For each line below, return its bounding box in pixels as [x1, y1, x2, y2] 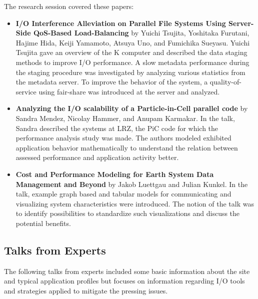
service [15, 86, 36, 96]
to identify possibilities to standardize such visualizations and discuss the [15, 208, 240, 218]
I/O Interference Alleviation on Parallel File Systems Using [15, 17, 226, 28]
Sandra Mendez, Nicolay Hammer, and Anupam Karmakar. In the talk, [15, 112, 235, 123]
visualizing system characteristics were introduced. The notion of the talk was [15, 198, 254, 208]
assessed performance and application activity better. [15, 152, 179, 162]
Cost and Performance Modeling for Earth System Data [15, 168, 214, 179]
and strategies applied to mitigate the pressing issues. [4, 285, 168, 295]
